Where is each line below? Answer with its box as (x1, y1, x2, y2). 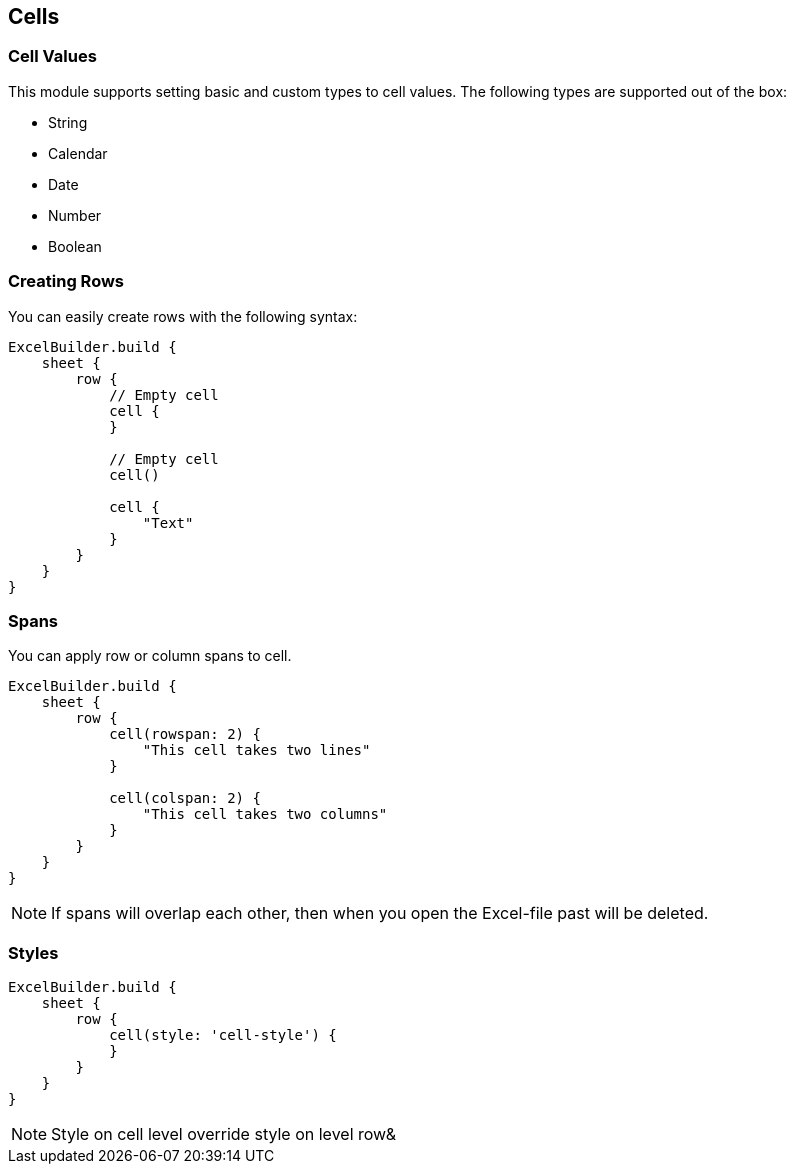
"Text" (142, 514, 194, 531)
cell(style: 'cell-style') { (109, 1027, 337, 1044)
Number (48, 206, 102, 224)
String (48, 113, 88, 131)
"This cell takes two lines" (142, 742, 371, 759)
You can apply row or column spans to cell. (8, 647, 292, 665)
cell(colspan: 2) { (109, 790, 261, 807)
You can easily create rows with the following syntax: (8, 307, 358, 325)
